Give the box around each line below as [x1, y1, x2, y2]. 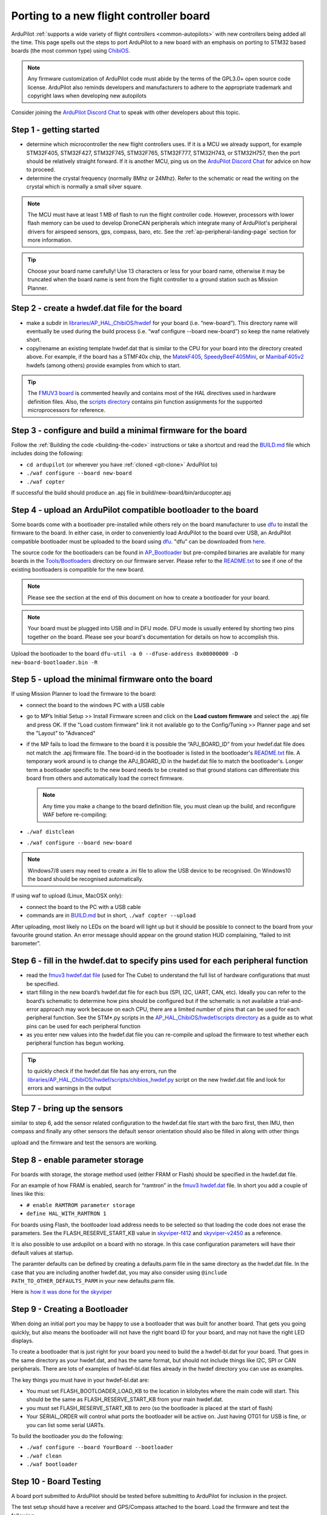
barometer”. [11, 940, 41, 947]
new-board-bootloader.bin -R [11, 659, 98, 666]
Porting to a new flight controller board [11, 9, 210, 22]
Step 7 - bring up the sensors [11, 1103, 124, 1113]
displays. [11, 1337, 34, 1344]
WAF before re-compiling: [42, 811, 107, 818]
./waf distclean [26, 828, 75, 835]
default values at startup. [11, 1249, 74, 1256]
